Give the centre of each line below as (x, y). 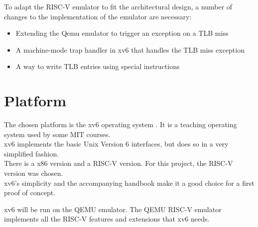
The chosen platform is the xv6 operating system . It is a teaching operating (121, 124)
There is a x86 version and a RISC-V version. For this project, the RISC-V (119, 163)
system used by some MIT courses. (57, 134)
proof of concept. (30, 192)
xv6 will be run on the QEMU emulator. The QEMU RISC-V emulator (113, 209)
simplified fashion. (32, 153)
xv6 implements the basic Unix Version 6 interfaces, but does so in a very (116, 144)
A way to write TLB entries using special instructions (98, 66)
